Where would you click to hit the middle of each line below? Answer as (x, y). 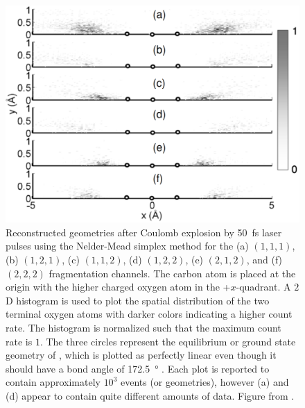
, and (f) (264, 259)
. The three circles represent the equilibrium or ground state (168, 341)
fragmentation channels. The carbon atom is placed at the (172, 273)
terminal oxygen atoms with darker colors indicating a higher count (149, 314)
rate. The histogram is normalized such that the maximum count (143, 327)
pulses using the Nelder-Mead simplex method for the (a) (127, 246)
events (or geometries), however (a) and (204, 382)
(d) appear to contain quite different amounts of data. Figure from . (150, 395)
